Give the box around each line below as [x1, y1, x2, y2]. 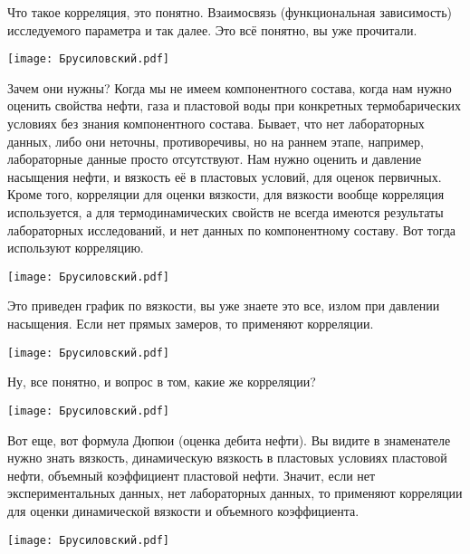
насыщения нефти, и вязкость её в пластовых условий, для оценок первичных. [7, 167, 442, 186]
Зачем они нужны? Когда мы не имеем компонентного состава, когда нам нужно [7, 78, 452, 97]
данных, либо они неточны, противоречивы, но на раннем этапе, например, [7, 131, 424, 150]
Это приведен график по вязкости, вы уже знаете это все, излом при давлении [7, 296, 440, 315]
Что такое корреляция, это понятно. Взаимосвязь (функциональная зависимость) [7, 3, 453, 21]
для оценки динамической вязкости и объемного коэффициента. [7, 501, 360, 520]
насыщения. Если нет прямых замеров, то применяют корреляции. [7, 314, 374, 333]
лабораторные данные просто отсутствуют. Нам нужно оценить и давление [7, 149, 422, 168]
